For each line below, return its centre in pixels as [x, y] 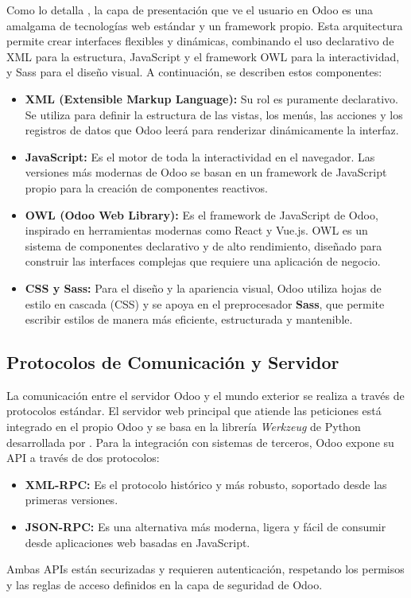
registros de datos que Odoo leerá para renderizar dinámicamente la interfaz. [212, 130]
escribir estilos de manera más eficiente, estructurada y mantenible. [189, 319]
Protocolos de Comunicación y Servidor [173, 362]
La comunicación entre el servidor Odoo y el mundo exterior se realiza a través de [205, 395]
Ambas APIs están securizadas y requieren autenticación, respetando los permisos [205, 569]
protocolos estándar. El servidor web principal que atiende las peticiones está [194, 411]
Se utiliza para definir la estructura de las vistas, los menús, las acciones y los [214, 114]
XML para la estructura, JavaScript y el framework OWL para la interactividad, [203, 56]
